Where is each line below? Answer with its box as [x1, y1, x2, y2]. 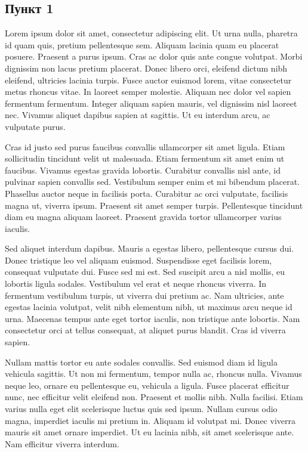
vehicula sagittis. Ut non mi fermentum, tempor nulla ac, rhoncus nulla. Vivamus [5, 367, 302, 380]
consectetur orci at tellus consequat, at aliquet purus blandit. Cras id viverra [5, 324, 286, 336]
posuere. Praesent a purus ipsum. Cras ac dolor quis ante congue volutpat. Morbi [5, 50, 303, 63]
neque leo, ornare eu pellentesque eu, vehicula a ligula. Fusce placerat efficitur [5, 379, 289, 391]
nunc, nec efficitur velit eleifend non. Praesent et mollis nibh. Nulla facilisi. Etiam [5, 391, 303, 403]
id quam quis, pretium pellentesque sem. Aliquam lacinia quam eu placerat [5, 38, 279, 51]
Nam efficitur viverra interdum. [5, 437, 119, 450]
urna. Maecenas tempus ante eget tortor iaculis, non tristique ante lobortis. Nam [5, 312, 300, 324]
